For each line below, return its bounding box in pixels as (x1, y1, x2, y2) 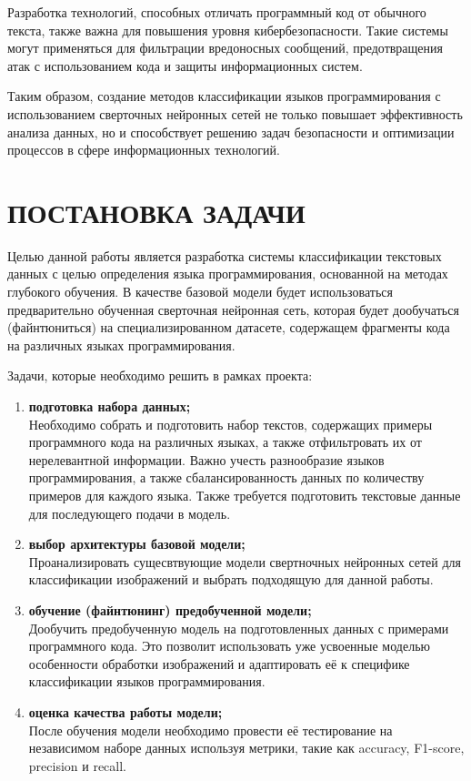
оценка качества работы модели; (28, 702, 223, 721)
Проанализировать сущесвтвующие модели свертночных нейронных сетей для (28, 552, 462, 571)
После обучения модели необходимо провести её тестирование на (28, 720, 393, 739)
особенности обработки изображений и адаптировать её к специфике (28, 654, 410, 673)
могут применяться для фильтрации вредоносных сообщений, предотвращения (7, 38, 444, 57)
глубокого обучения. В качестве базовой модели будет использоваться (7, 282, 393, 301)
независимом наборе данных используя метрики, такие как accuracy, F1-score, (28, 738, 465, 757)
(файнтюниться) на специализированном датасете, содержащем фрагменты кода (7, 318, 450, 337)
